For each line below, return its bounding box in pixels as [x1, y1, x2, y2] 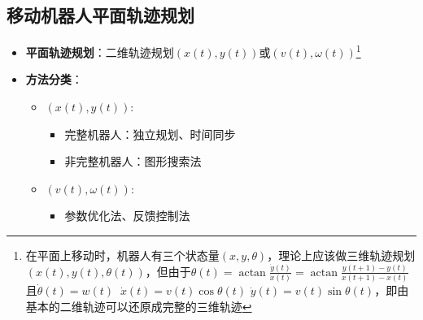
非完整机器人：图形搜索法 [64, 153, 202, 170]
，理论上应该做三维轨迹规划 [267, 247, 416, 264]
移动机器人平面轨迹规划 [7, 2, 194, 28]
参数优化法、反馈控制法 [64, 207, 190, 224]
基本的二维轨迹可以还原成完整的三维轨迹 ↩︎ [25, 297, 252, 314]
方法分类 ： [25, 71, 83, 88]
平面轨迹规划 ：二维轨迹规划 [25, 43, 174, 60]
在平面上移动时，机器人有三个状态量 [25, 247, 220, 264]
